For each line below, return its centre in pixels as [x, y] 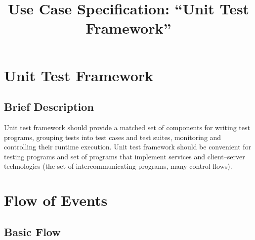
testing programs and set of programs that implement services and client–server [125, 156]
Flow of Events [56, 200]
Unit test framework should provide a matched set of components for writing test [127, 127]
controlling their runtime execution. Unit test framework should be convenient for [128, 147]
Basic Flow [32, 231]
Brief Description [49, 107]
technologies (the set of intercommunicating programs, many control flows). [118, 166]
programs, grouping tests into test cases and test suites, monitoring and [113, 137]
